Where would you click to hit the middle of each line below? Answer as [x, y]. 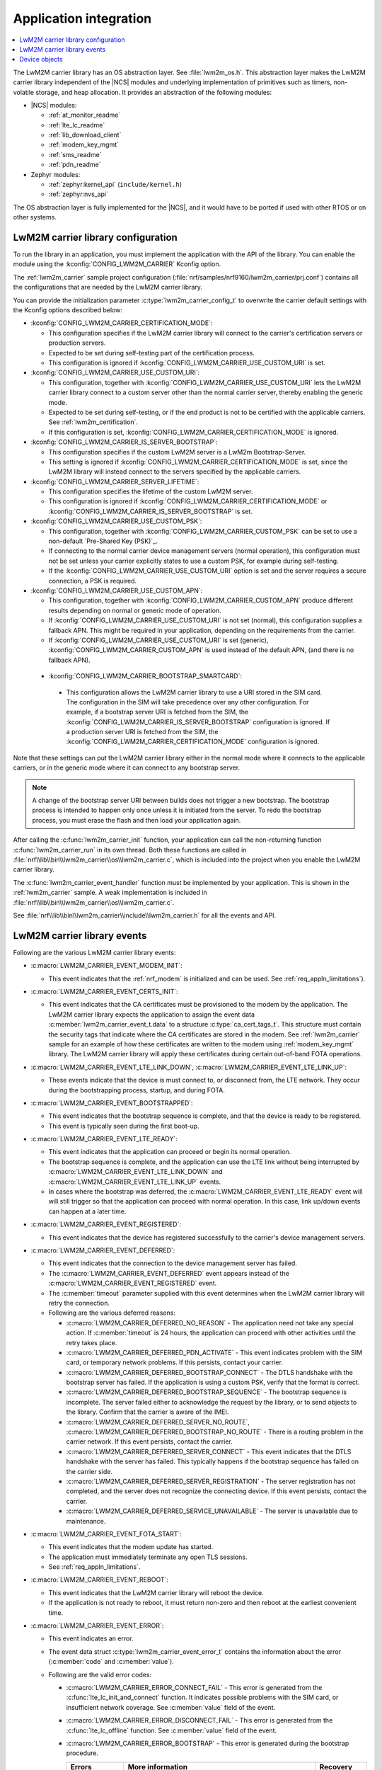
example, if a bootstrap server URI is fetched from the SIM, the [157, 712]
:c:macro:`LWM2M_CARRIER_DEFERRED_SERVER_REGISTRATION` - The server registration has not [211, 1481]
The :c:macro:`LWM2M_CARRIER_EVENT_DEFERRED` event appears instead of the [169, 1273]
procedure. [82, 1753]
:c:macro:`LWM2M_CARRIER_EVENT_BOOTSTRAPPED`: [112, 1103]
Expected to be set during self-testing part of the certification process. [151, 353]
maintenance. [86, 1521]
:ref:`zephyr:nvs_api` [79, 194]
